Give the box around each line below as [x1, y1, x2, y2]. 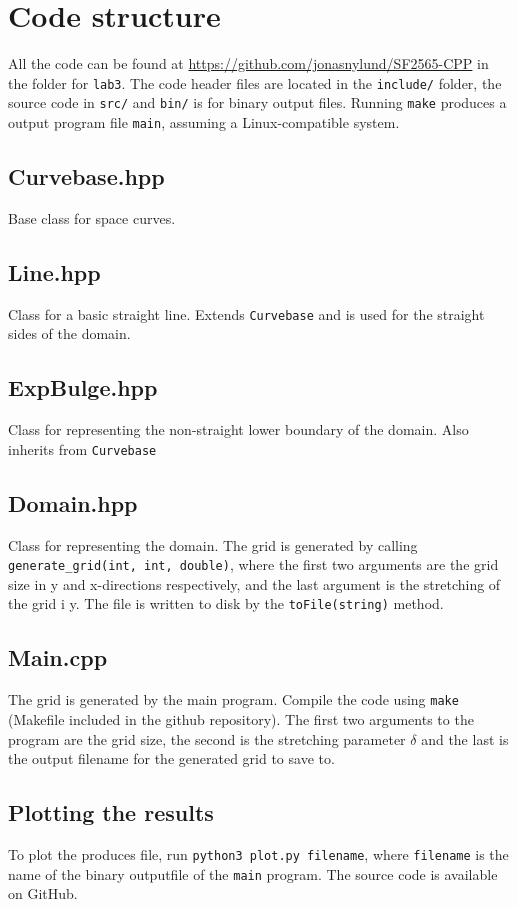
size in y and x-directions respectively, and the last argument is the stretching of [8, 573, 501, 594]
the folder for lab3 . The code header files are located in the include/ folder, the [8, 72, 502, 93]
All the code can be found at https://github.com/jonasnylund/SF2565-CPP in [8, 53, 489, 74]
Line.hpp [8, 256, 101, 287]
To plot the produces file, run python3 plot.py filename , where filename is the [8, 843, 509, 864]
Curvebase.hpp [8, 161, 165, 192]
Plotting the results [8, 797, 214, 828]
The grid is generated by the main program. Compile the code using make [8, 689, 459, 710]
